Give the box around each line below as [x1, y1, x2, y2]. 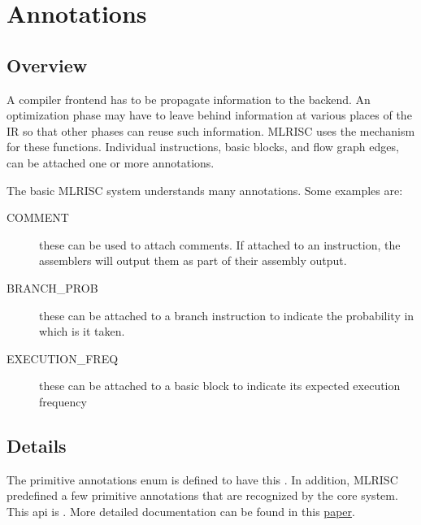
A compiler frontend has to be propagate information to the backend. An [7, 90, 371, 107]
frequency [39, 393, 87, 410]
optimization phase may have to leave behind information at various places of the [7, 106, 412, 124]
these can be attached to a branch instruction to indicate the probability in [39, 306, 414, 323]
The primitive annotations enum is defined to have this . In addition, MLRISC [7, 471, 398, 488]
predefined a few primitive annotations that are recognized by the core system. [7, 487, 398, 504]
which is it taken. [39, 323, 125, 340]
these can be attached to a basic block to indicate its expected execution [39, 377, 401, 394]
